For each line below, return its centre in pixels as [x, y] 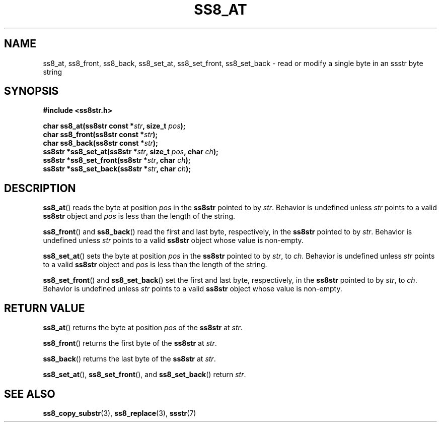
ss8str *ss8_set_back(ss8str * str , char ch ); [117, 169]
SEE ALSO [30, 394]
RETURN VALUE [45, 308]
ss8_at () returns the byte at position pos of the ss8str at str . [143, 328]
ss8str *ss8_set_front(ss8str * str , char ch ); [117, 160]
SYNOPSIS [31, 91]
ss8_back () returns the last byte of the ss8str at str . [129, 359]
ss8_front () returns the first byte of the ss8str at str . [130, 343]
